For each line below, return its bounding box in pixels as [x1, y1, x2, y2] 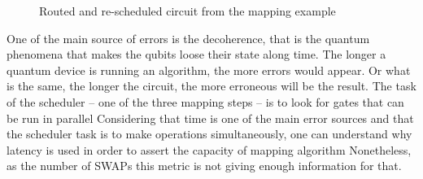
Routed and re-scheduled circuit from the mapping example [39, 2, 336, 19]
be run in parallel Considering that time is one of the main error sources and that [7, 109, 414, 126]
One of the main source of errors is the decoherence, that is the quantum [7, 29, 370, 46]
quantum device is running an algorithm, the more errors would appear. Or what [7, 61, 411, 78]
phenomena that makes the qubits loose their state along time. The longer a [7, 46, 386, 63]
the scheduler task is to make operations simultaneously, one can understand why [7, 125, 412, 142]
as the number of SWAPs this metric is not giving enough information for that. [7, 157, 402, 174]
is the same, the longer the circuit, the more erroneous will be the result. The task [7, 77, 416, 94]
